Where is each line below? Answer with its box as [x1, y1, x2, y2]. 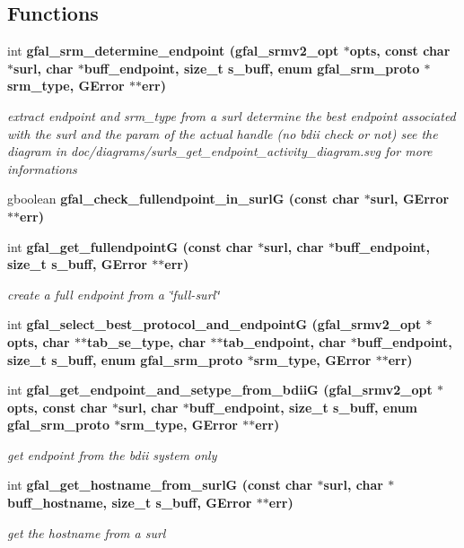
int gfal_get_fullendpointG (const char [7, 237, 253, 256]
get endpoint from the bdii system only [7, 445, 217, 464]
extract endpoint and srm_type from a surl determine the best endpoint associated [7, 106, 456, 125]
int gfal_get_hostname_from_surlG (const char [7, 475, 313, 494]
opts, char [7, 332, 70, 351]
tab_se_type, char [86, 332, 206, 351]
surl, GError [370, 189, 450, 208]
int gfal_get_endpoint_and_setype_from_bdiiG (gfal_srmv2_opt [7, 380, 433, 399]
